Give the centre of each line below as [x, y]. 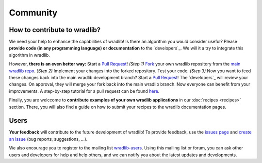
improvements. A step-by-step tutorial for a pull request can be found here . [84, 91]
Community [33, 13]
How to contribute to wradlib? [55, 30]
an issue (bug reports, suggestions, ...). [48, 139]
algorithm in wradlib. [30, 55]
